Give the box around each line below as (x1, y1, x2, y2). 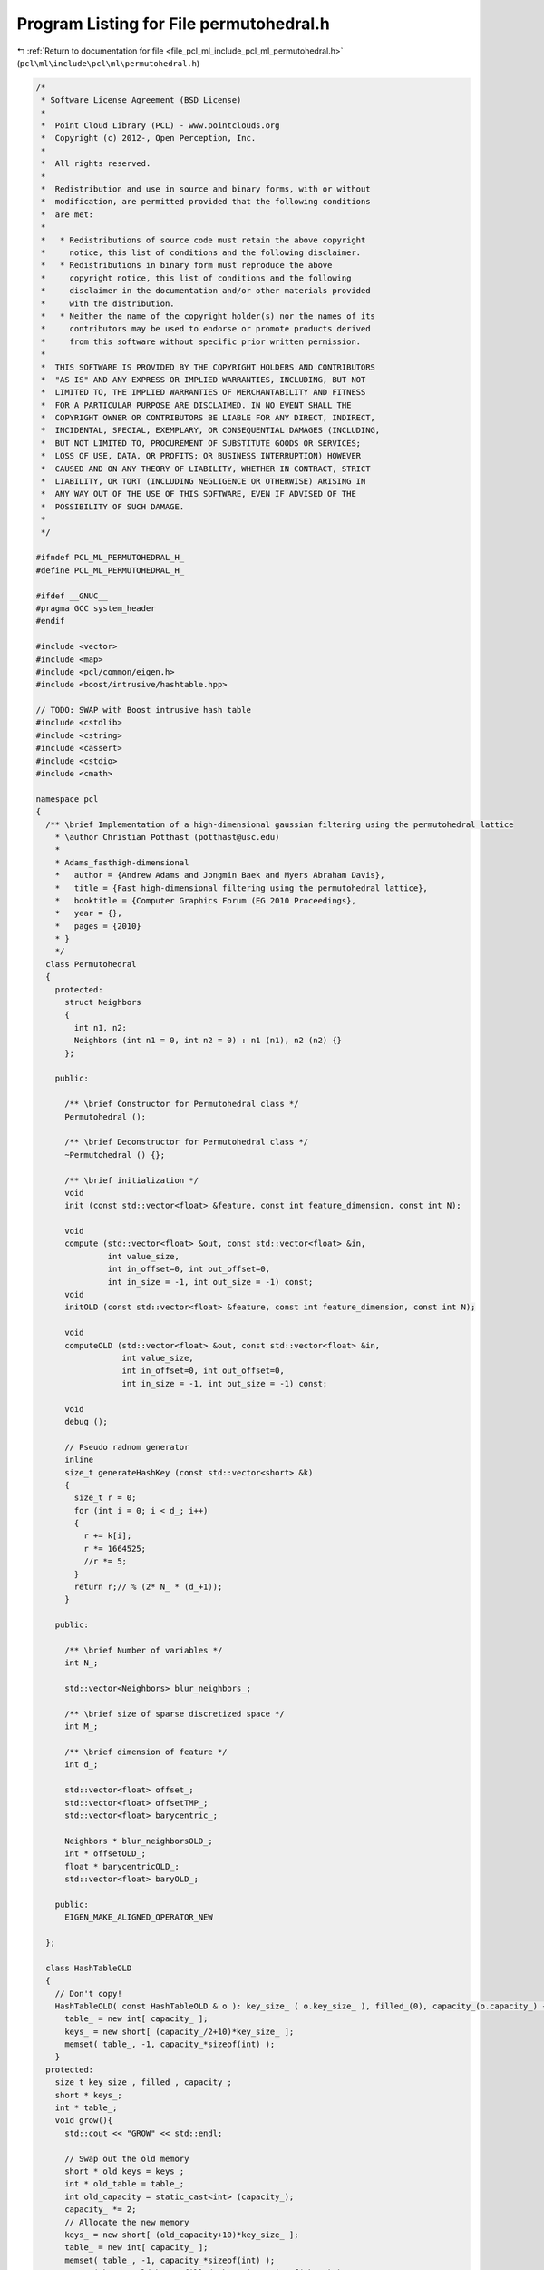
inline (64, 1455, 94, 1466)
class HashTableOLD (45, 1962, 132, 1973)
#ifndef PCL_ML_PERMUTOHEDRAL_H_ (35, 552, 185, 563)
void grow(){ (54, 2116, 113, 2126)
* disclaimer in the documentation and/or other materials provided (41, 286, 371, 296)
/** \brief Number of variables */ (64, 1644, 223, 1655)
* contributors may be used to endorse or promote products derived (41, 323, 371, 334)
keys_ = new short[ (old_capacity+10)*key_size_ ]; (64, 2229, 299, 2240)
